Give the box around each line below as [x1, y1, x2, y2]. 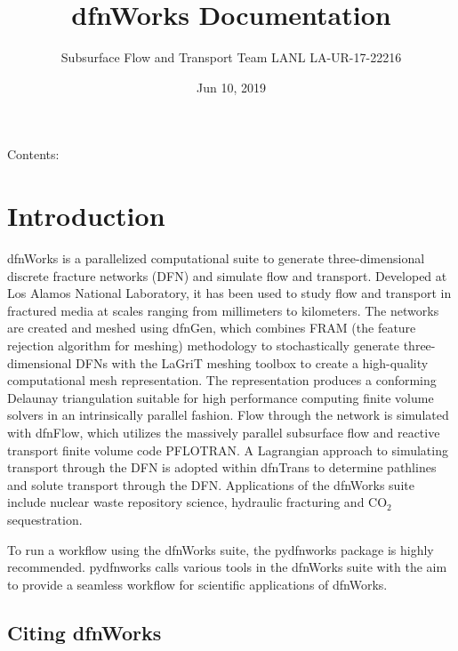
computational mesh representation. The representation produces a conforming [7, 371, 437, 390]
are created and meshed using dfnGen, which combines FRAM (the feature [7, 318, 416, 337]
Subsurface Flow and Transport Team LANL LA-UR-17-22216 [60, 48, 402, 67]
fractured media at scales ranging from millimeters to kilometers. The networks [7, 301, 439, 319]
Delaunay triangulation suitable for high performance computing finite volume [7, 388, 434, 406]
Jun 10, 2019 [197, 77, 266, 96]
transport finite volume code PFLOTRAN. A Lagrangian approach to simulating [7, 440, 448, 459]
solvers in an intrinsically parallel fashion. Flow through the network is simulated [7, 406, 449, 424]
